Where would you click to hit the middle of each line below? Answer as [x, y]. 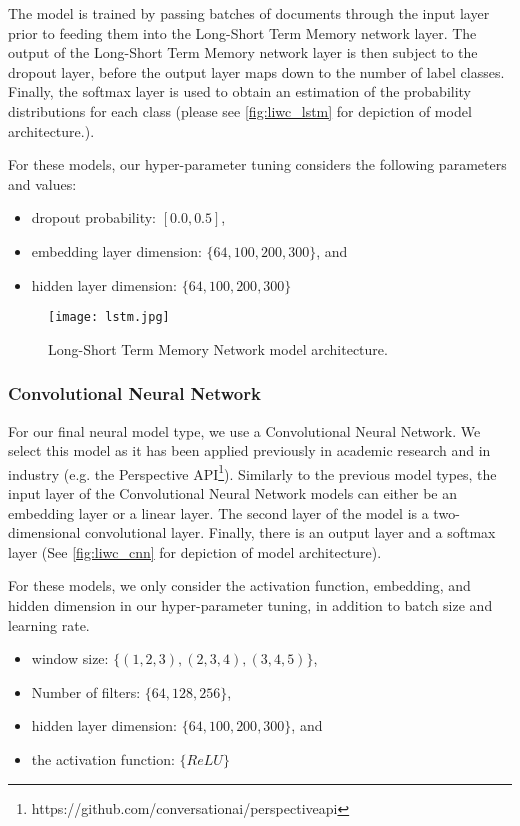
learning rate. [49, 624]
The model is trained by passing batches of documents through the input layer [249, 13]
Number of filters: [86, 691]
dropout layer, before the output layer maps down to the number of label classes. [256, 71]
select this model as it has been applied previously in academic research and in [249, 450]
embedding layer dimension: [116, 250]
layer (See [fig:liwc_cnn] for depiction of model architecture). [195, 551]
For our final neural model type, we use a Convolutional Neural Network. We [244, 430]
